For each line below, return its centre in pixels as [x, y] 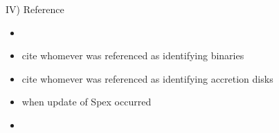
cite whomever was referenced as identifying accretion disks [147, 78]
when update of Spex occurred [87, 102]
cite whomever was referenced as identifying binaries [133, 55]
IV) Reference [35, 9]
